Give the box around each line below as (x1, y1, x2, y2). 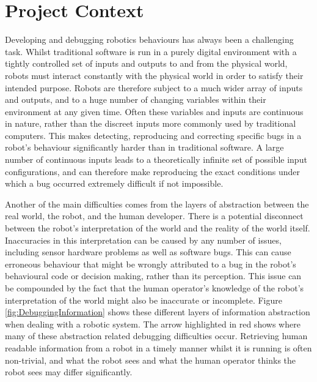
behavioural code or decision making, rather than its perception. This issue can (5, 269, 302, 282)
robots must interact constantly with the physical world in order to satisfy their (5, 69, 304, 81)
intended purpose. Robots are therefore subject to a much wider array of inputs (5, 81, 303, 94)
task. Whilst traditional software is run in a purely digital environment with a (5, 45, 297, 58)
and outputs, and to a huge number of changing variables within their (5, 93, 266, 106)
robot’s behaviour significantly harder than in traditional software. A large (5, 141, 284, 154)
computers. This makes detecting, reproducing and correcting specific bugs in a (5, 129, 302, 141)
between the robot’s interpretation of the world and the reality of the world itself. (5, 222, 310, 234)
